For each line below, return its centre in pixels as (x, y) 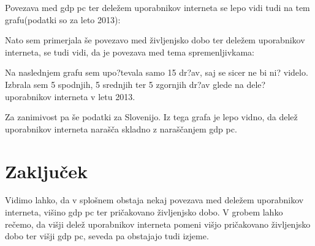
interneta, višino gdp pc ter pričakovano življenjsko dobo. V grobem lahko (144, 212)
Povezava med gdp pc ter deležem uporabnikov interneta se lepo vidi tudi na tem (157, 7)
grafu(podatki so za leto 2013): (63, 19)
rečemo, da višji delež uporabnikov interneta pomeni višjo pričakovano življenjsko (158, 224)
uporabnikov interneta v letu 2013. (70, 96)
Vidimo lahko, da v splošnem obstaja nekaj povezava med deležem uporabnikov (154, 200)
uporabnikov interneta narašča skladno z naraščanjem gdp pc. (121, 128)
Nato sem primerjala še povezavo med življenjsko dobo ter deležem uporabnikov (155, 40)
